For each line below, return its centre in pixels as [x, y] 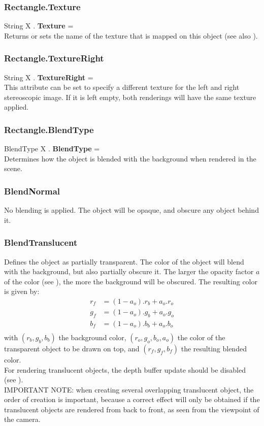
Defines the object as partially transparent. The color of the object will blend [124, 261]
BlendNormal [32, 191]
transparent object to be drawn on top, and [72, 348]
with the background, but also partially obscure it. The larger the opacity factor [129, 271]
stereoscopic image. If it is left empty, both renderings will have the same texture [130, 97]
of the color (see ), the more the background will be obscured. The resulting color [131, 281]
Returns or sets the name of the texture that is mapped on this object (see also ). [131, 35]
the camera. [22, 419]
